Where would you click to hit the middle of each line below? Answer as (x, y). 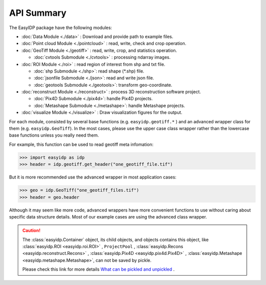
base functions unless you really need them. (54, 135)
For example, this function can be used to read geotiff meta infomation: (81, 144)
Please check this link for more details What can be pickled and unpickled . (99, 269)
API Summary (38, 13)
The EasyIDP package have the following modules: (61, 28)
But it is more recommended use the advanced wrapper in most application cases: (93, 177)
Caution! (32, 231)
